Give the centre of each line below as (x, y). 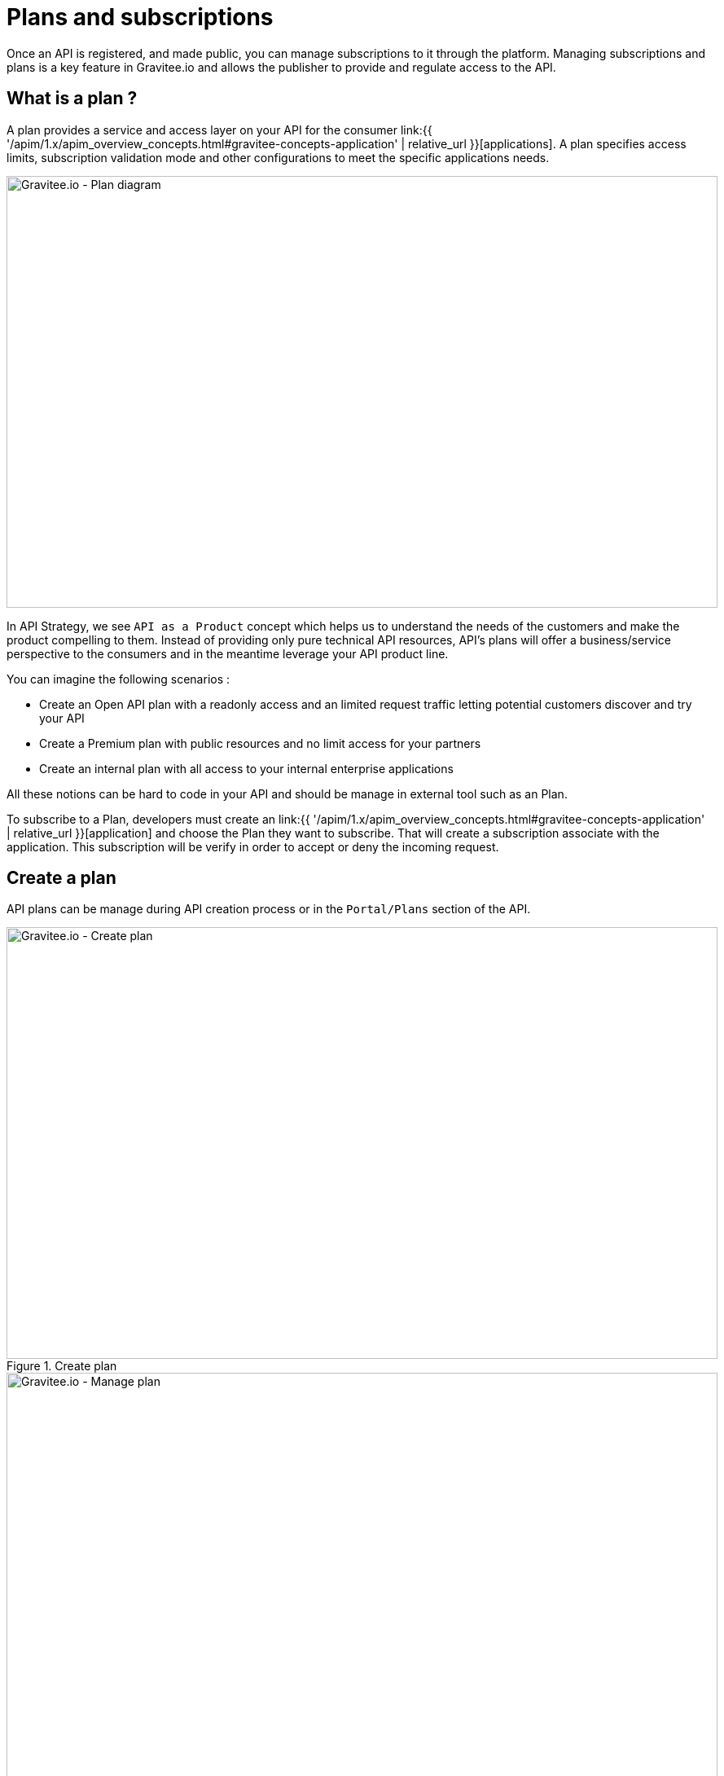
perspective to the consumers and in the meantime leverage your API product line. (228, 653)
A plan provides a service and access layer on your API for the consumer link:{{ (219, 130)
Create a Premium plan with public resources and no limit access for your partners (260, 743)
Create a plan (61, 878)
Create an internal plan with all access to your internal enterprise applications (246, 768)
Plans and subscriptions (140, 17)
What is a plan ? (72, 99)
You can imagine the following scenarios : (118, 679)
